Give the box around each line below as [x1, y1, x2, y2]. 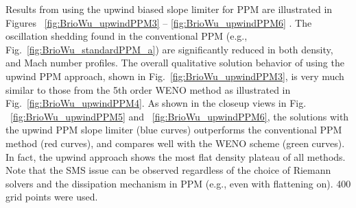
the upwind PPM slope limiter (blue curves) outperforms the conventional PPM [5, 122, 342, 137]
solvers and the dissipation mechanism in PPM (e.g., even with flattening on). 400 [5, 176, 351, 190]
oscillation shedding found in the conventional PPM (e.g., [5, 29, 248, 43]
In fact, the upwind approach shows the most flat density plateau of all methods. [5, 149, 346, 164]
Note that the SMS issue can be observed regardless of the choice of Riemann [5, 163, 331, 177]
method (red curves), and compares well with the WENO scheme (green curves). [5, 135, 345, 150]
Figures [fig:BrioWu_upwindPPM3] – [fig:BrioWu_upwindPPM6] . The [5, 15, 312, 29]
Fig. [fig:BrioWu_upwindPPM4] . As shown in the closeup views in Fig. [5, 96, 307, 110]
